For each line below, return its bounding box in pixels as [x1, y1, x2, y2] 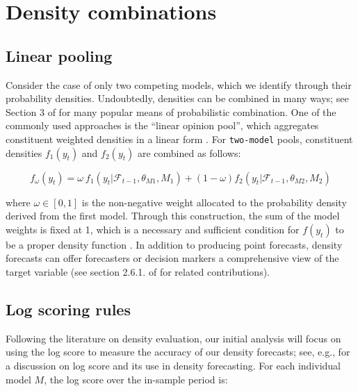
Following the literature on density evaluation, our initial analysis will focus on [6, 331, 341, 345]
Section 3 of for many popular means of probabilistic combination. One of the [6, 104, 336, 119]
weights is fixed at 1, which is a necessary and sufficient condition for [6, 222, 300, 236]
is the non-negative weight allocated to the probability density [81, 194, 347, 209]
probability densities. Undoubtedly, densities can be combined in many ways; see [6, 91, 349, 106]
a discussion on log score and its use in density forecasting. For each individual [6, 358, 341, 372]
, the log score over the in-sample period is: [44, 372, 228, 386]
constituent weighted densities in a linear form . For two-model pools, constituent [6, 131, 353, 146]
